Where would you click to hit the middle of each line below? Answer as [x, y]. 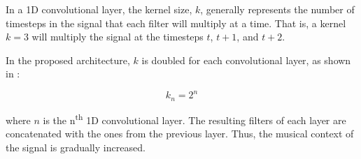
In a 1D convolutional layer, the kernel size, [99, 9]
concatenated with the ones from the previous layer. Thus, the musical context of [180, 134]
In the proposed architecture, [68, 60]
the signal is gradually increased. [76, 147]
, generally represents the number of [277, 9]
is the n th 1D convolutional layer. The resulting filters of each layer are [194, 119]
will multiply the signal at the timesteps [118, 37]
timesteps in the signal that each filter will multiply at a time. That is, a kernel [176, 23]
